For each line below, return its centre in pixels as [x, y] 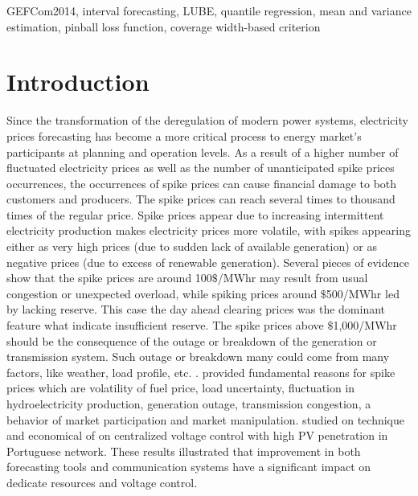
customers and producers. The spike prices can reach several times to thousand [201, 199]
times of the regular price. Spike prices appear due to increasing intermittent [195, 214]
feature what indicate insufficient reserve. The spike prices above [165, 325]
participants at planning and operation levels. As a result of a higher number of [203, 152]
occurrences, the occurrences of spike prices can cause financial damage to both [202, 183]
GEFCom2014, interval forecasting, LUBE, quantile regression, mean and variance [209, 10]
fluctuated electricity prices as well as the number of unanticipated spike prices [201, 168]
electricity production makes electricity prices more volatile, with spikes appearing [209, 230]
